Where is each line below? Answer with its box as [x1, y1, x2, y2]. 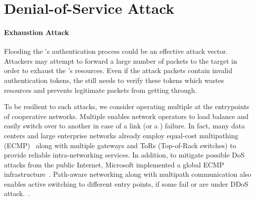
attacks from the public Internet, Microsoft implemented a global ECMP [4, 159, 224, 169]
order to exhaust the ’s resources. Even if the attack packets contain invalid [4, 65, 232, 76]
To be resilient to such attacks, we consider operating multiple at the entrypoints [4, 101, 250, 112]
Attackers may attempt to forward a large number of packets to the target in [4, 55, 237, 66]
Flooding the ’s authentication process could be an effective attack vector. [4, 46, 228, 56]
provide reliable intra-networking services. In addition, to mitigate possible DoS [4, 150, 245, 160]
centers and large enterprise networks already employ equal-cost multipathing [4, 130, 239, 140]
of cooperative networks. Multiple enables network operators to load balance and [4, 111, 249, 121]
